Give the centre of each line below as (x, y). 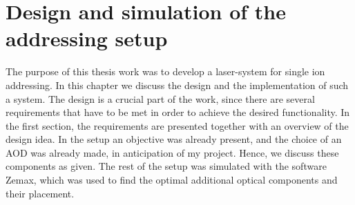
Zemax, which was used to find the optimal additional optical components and (172, 180)
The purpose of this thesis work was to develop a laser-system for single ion (165, 71)
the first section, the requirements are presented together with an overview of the (177, 125)
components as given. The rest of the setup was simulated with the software (166, 166)
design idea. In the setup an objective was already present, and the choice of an (174, 139)
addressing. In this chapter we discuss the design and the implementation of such (177, 85)
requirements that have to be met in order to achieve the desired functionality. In (178, 112)
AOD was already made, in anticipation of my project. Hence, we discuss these (172, 152)
